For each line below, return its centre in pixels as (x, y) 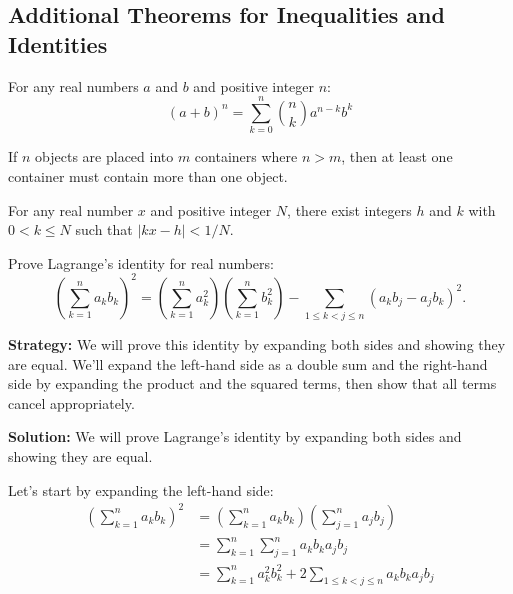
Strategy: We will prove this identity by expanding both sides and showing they (257, 344)
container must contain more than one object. (148, 175)
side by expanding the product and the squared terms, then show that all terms (252, 383)
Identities (58, 43)
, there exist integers (349, 209)
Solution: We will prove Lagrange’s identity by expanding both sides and (235, 436)
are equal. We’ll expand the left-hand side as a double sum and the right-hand (248, 363)
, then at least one (397, 156)
